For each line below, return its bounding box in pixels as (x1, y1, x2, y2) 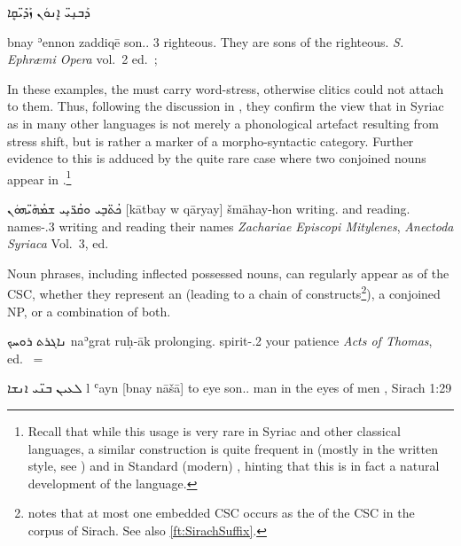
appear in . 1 (7, 167, 72, 188)
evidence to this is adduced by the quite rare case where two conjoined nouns (7, 149, 426, 168)
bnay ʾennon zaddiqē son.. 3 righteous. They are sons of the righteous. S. (7, 32, 404, 51)
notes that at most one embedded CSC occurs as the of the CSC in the (27, 503, 415, 522)
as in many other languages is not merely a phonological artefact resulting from (7, 113, 440, 132)
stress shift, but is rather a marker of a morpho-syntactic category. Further (7, 131, 414, 150)
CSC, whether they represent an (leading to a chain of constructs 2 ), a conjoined (7, 282, 441, 303)
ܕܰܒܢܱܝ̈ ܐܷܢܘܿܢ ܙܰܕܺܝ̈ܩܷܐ (7, 3, 90, 20)
